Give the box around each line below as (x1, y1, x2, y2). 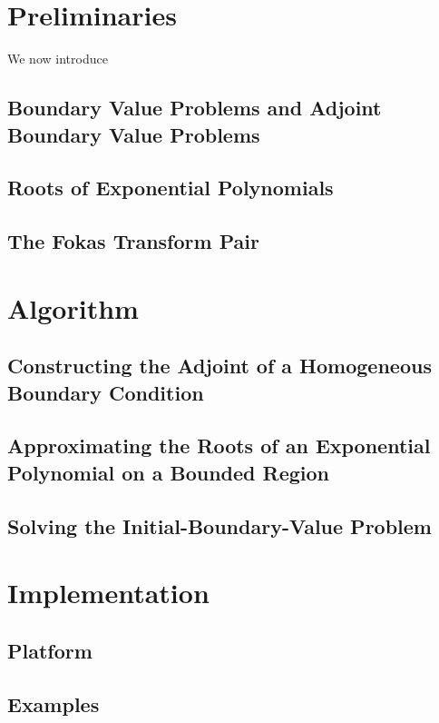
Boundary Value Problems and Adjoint (7, 94, 382, 122)
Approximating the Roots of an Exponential (7, 431, 431, 460)
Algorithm (7, 289, 139, 326)
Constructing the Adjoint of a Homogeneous (7, 352, 432, 380)
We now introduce (7, 49, 108, 68)
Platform (7, 636, 93, 664)
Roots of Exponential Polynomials (7, 173, 334, 202)
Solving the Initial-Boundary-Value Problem (7, 511, 432, 540)
